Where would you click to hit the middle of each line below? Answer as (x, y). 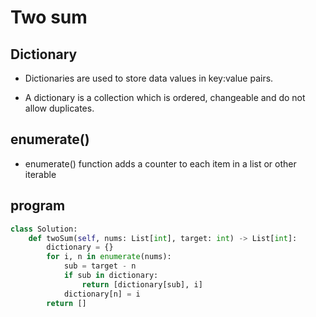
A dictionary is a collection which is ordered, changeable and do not (165, 97)
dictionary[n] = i (102, 294)
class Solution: (44, 229)
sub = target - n (100, 266)
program (38, 206)
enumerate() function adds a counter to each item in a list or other (160, 163)
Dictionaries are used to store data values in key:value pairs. (149, 78)
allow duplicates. (59, 108)
